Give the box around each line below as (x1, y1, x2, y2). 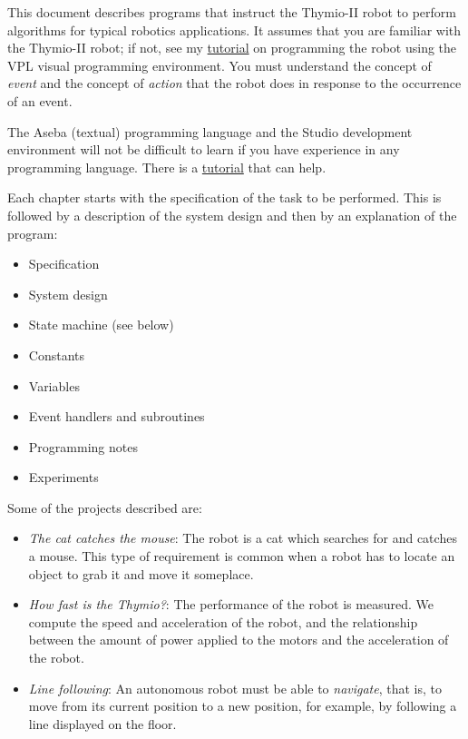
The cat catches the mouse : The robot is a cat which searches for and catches (28, 528, 457, 547)
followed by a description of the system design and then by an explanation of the (7, 205, 457, 224)
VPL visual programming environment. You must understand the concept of (7, 55, 432, 74)
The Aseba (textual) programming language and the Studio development (7, 122, 413, 141)
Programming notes (28, 437, 138, 456)
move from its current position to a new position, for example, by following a (28, 696, 457, 715)
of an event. (7, 91, 73, 110)
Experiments (28, 468, 99, 487)
